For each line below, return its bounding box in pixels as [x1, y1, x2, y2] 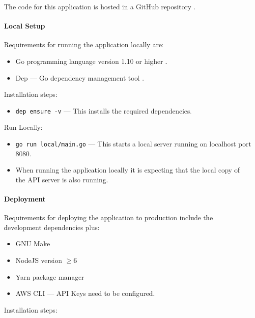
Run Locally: [4, 122, 43, 132]
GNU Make [15, 238, 50, 249]
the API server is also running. [15, 174, 108, 184]
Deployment [4, 194, 46, 204]
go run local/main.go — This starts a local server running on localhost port [15, 139, 252, 149]
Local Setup [4, 21, 45, 31]
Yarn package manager [15, 271, 85, 282]
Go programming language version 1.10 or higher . [15, 56, 168, 66]
